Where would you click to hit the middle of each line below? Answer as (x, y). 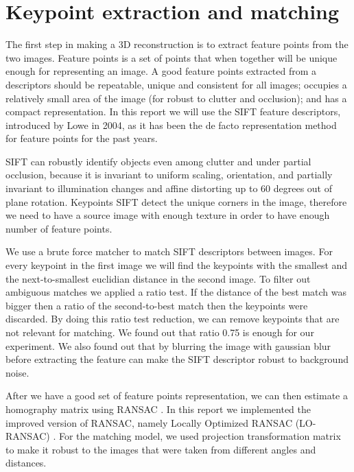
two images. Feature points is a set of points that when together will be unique (172, 57)
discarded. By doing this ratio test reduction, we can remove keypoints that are (173, 319)
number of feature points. (59, 228)
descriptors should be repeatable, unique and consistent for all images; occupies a (176, 84)
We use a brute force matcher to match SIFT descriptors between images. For (169, 251)
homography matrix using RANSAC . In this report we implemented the (158, 409)
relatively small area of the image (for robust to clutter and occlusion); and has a (176, 98)
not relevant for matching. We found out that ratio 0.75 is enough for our (160, 332)
